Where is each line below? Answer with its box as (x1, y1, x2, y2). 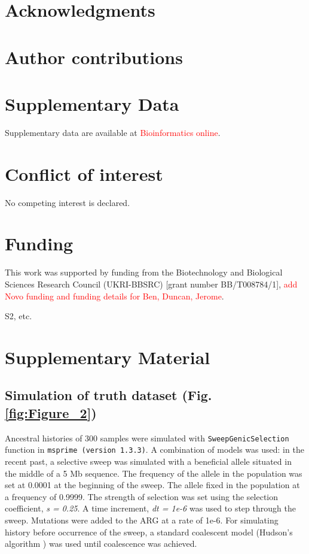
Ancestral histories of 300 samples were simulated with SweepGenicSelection (5, 431, 289, 444)
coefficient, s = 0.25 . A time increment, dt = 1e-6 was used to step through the (5, 502, 296, 514)
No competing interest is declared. (5, 196, 130, 208)
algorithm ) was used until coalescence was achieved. (5, 537, 197, 550)
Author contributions (5, 44, 183, 69)
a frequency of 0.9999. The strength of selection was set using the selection (5, 490, 279, 502)
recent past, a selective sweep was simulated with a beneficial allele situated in (5, 455, 292, 467)
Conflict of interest (5, 161, 163, 186)
